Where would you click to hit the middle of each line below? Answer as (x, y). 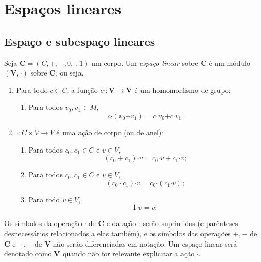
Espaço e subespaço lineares (80, 41)
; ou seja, (69, 73)
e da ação (121, 223)
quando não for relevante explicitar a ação (129, 254)
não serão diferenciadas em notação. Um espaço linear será (145, 243)
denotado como (28, 254)
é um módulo (229, 62)
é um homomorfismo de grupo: (183, 90)
